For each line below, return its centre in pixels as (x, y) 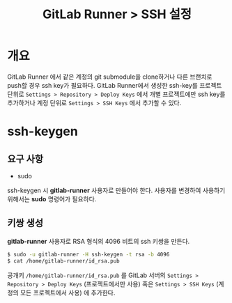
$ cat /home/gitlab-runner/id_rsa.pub (63, 261)
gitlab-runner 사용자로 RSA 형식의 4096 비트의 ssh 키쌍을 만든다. (99, 241)
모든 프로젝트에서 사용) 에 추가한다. (68, 293)
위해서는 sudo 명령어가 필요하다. (52, 199)
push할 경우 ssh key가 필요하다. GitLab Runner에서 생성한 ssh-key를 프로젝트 (115, 85)
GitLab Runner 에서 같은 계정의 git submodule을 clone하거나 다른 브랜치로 (110, 77)
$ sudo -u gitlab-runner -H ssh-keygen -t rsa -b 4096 (88, 254)
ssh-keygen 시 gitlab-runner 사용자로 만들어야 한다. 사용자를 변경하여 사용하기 (116, 190)
